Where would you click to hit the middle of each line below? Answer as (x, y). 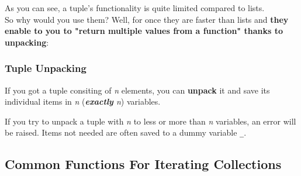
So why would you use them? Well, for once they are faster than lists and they (147, 19)
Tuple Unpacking (46, 68)
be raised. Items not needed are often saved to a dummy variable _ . (126, 132)
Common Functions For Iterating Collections (143, 164)
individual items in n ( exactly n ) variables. (83, 101)
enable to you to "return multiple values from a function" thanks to (144, 31)
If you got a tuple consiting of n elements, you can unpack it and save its (137, 90)
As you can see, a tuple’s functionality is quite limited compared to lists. (135, 8)
